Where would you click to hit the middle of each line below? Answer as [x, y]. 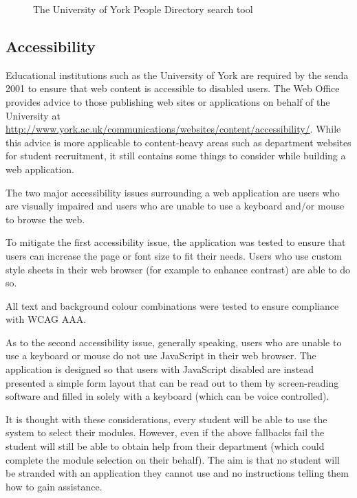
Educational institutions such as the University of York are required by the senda [177, 75]
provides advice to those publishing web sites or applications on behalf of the [168, 101]
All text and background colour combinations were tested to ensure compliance [172, 305]
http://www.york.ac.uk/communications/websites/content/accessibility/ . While [173, 129]
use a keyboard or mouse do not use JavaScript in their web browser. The [161, 355]
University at [33, 115]
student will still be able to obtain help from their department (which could [165, 446]
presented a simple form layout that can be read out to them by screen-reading [172, 382]
